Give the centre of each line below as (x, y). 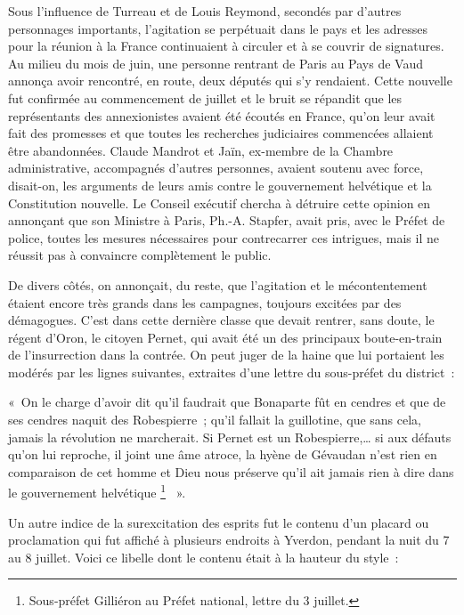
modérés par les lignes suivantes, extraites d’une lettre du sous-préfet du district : (232, 372)
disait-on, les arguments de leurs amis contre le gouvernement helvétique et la (220, 185)
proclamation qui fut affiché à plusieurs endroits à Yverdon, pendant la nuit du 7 (229, 540)
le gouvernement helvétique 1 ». (97, 491)
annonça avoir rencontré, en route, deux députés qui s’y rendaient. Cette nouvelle (230, 81)
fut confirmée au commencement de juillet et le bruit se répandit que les (205, 97)
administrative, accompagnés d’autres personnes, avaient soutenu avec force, (216, 168)
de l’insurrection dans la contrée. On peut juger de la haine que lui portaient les (226, 355)
